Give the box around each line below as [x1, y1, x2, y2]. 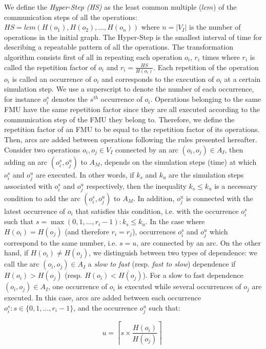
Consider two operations [4, 144, 80, 155]
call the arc [4, 258, 39, 269]
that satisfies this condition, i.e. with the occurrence [75, 205, 239, 216]
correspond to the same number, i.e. [4, 237, 117, 248]
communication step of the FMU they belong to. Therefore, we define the [4, 114, 235, 124]
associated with [4, 180, 52, 191]
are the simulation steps [169, 169, 244, 180]
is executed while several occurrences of [117, 281, 241, 292]
